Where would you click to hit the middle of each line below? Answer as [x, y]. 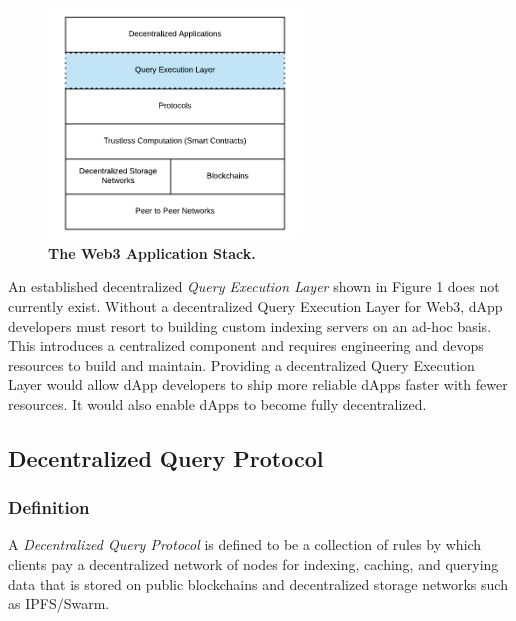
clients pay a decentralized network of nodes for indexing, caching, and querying [253, 564]
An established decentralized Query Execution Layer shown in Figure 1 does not [254, 286]
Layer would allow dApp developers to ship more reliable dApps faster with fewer [258, 384]
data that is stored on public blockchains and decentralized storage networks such [258, 583]
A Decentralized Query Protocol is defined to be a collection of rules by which [245, 544]
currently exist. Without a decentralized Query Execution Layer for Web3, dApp [255, 305]
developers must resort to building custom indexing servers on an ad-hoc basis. [250, 325]
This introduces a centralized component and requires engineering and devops [246, 345]
